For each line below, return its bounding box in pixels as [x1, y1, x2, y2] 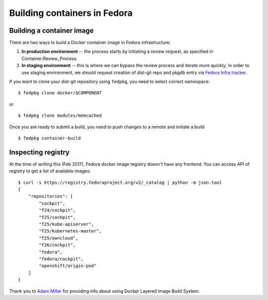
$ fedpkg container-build [18, 135, 81, 141]
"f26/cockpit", [39, 242, 76, 248]
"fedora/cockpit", [39, 256, 84, 262]
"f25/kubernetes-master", [39, 228, 102, 234]
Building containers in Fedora [9, 7, 133, 18]
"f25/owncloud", [39, 235, 78, 241]
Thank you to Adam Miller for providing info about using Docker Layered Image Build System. [9, 288, 200, 294]
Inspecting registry [9, 148, 70, 156]
